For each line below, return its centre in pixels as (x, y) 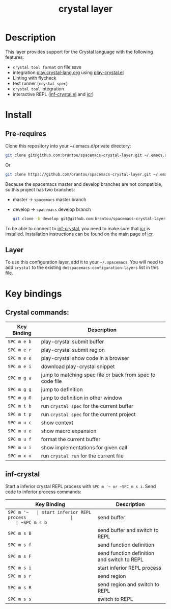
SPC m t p (20, 415)
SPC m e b (20, 342)
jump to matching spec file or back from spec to (98, 375)
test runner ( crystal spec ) (40, 83)
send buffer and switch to (128, 530)
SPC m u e (20, 431)
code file (51, 381)
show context (57, 423)
